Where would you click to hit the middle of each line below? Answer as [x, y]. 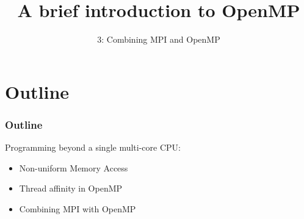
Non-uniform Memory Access [74, 167]
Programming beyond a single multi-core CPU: [93, 147]
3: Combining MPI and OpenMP [159, 39]
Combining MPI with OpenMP [78, 208]
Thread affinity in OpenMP [71, 188]
